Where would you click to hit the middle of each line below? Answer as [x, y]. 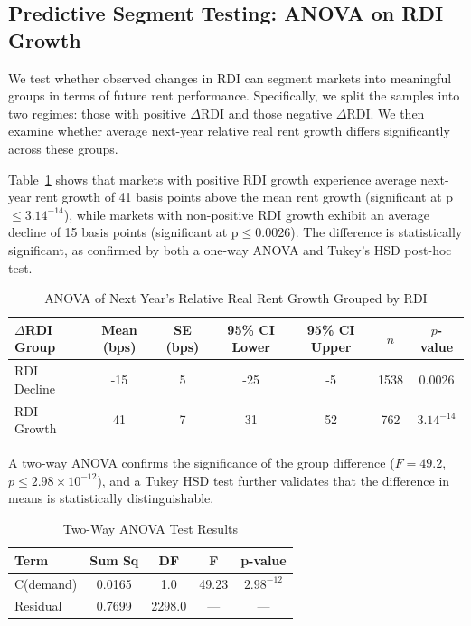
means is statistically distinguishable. [111, 498]
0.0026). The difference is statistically [359, 232]
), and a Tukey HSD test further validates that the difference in [273, 480]
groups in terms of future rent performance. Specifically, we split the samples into [234, 95]
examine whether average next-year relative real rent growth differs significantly [229, 131]
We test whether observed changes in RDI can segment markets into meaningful [230, 77]
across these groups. [63, 148]
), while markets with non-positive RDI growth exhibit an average [247, 214]
